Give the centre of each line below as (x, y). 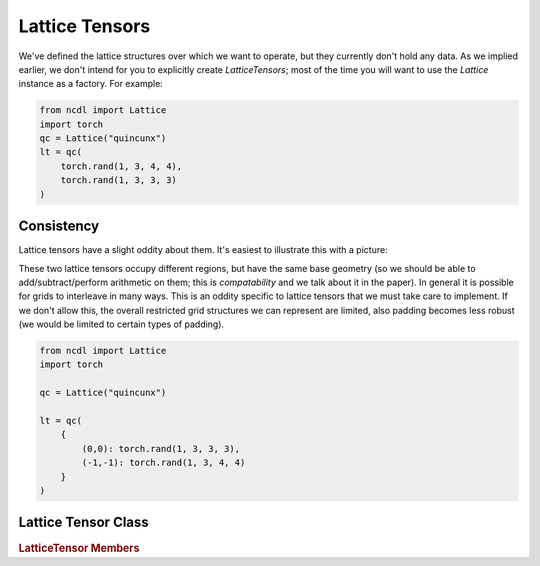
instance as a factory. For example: (91, 84)
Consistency (59, 226)
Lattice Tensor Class (83, 522)
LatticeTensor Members (79, 548)
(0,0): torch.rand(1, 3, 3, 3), (160, 448)
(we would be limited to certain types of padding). (121, 324)
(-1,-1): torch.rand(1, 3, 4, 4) (163, 463)
